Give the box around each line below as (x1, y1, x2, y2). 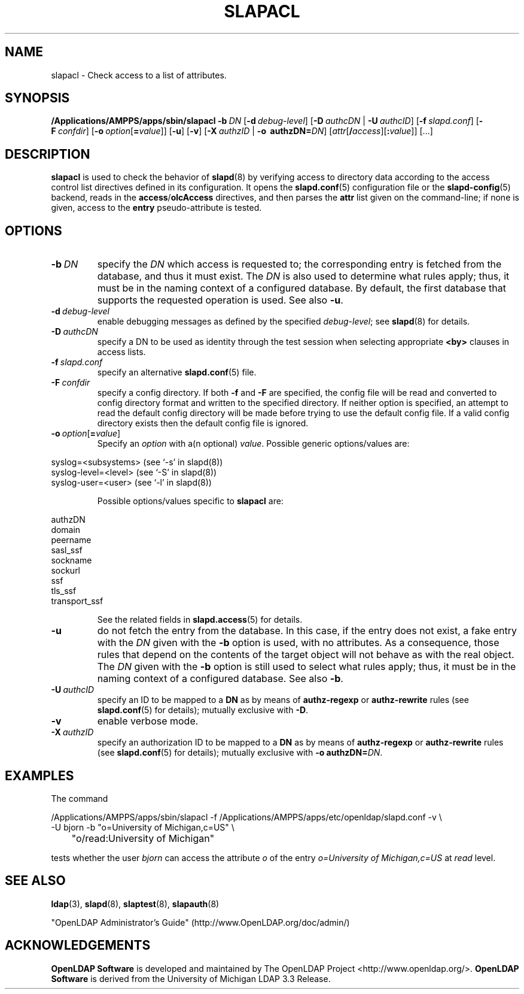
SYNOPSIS (5, 90, 70, 106)
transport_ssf (51, 596, 103, 607)
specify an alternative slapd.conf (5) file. (97, 367, 257, 378)
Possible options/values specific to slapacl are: (97, 496, 284, 507)
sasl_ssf (51, 545, 83, 556)
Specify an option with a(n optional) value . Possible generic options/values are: (97, 438, 410, 449)
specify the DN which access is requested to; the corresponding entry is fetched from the (97, 258, 502, 271)
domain (51, 525, 81, 535)
